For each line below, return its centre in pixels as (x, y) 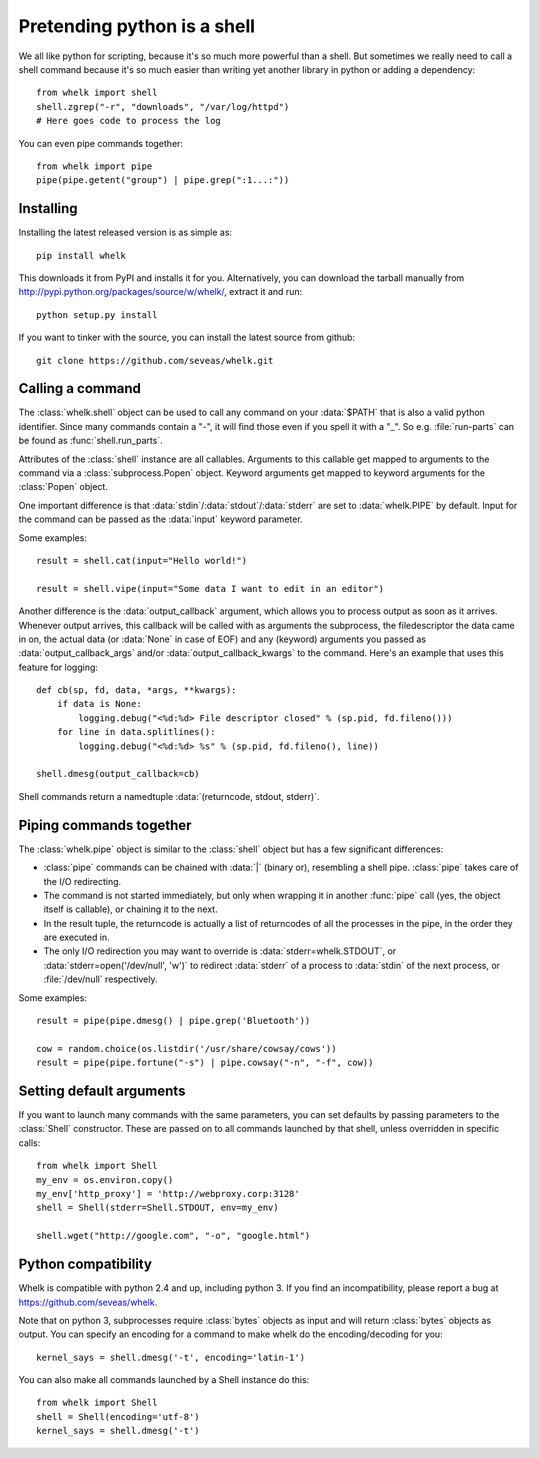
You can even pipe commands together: (101, 143)
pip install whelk (81, 255)
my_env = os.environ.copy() (105, 1179)
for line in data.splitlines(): (136, 732)
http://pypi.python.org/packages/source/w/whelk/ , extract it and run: (160, 292)
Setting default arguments (102, 1091)
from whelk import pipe (94, 166)
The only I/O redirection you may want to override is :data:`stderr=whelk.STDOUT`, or (220, 951)
